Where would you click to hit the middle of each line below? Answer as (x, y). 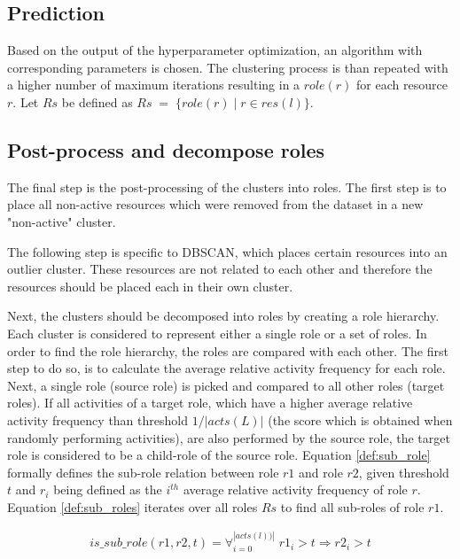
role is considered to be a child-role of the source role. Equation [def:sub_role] (219, 455)
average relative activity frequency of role (295, 489)
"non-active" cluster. (62, 221)
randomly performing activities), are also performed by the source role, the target (229, 437)
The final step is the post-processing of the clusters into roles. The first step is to (227, 186)
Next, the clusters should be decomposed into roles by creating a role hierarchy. (223, 316)
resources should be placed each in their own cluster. (150, 286)
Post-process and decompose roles (166, 149)
